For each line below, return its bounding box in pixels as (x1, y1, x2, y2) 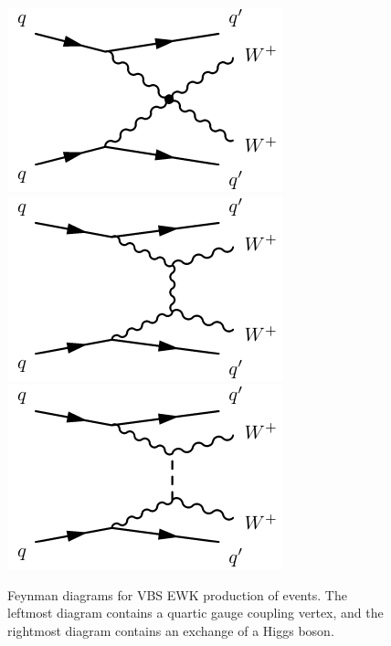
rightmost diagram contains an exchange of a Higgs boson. (7, 620, 334, 640)
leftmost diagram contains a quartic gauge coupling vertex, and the (7, 603, 384, 622)
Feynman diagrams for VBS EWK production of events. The (7, 585, 347, 604)
